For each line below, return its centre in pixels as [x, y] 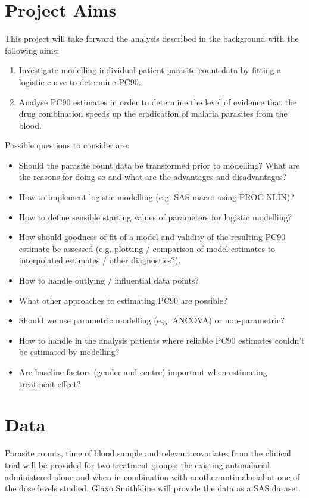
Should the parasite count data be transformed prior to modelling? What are [159, 165]
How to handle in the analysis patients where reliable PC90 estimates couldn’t [162, 340]
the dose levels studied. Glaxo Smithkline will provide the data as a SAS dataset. [153, 488]
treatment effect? [50, 383]
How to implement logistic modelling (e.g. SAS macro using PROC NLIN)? [156, 197]
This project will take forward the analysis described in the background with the [152, 38]
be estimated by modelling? [69, 352]
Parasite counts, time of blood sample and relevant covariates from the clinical [148, 453]
